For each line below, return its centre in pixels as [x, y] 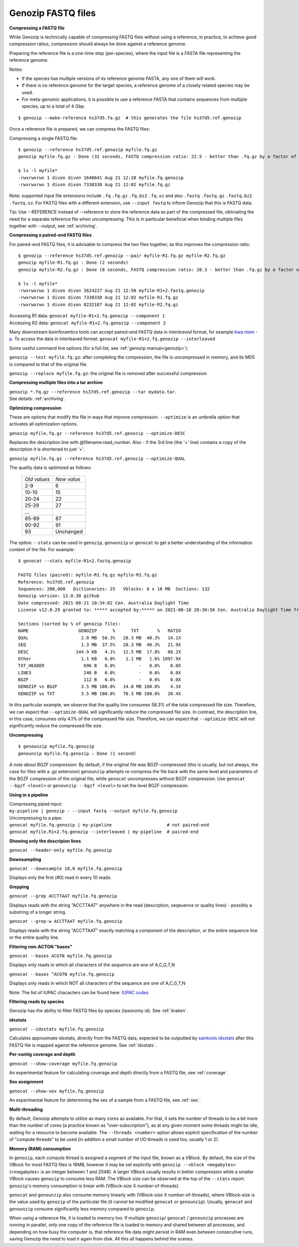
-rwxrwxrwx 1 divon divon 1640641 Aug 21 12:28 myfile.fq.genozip [101, 178]
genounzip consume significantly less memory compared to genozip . [82, 1209]
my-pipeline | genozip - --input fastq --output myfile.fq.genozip [93, 811]
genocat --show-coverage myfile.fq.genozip [63, 1063]
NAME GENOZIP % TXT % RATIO [100, 631]
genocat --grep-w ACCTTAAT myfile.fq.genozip [66, 921]
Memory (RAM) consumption [40, 1148]
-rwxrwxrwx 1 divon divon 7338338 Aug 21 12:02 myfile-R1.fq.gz [98, 298]
